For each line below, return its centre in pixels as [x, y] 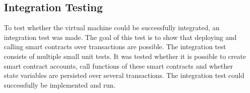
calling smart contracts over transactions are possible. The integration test [115, 46]
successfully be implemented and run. [60, 84]
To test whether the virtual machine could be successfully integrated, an [112, 28]
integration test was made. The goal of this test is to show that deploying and [120, 37]
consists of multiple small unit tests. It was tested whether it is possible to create [125, 56]
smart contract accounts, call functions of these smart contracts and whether [119, 65]
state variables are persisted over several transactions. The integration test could [124, 75]
